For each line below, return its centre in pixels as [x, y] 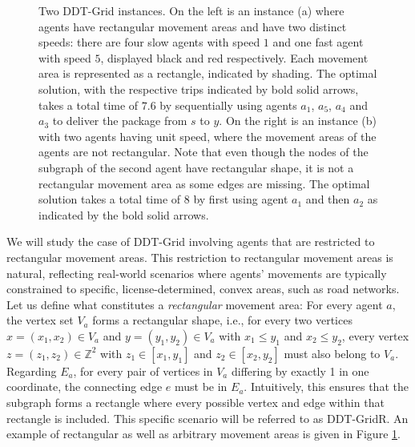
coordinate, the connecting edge [85, 387]
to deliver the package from [120, 121]
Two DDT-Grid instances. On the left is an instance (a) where [191, 10]
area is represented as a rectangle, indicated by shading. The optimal [208, 73]
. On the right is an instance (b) [298, 121]
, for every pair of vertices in [143, 370]
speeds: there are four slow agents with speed [149, 42]
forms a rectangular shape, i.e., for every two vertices [222, 320]
